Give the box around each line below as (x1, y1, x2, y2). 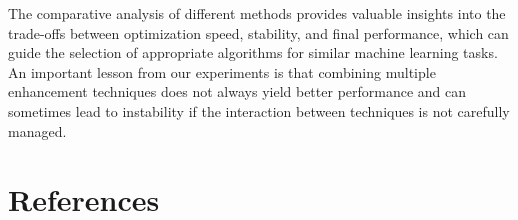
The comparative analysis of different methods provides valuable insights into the (8, 3, 506, 23)
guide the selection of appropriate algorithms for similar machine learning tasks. (8, 42, 498, 63)
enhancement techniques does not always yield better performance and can (8, 81, 467, 102)
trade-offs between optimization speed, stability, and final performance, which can (8, 22, 509, 43)
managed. (8, 120, 67, 141)
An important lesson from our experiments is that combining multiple (8, 61, 436, 82)
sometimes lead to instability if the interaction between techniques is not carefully (8, 100, 510, 121)
